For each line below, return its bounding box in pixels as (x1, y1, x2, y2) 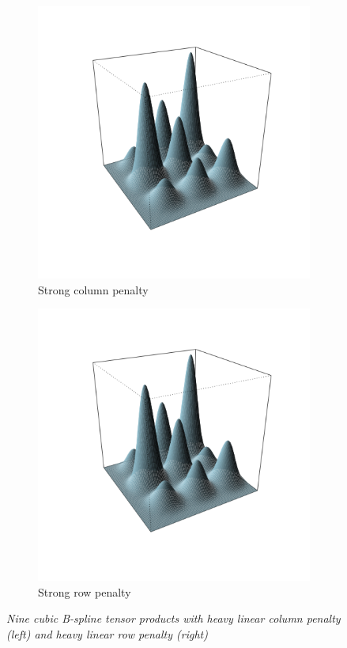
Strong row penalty (38, 583, 131, 600)
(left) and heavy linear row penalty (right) (6, 625, 208, 642)
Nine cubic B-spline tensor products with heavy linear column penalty (6, 610, 341, 627)
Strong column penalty (38, 281, 149, 297)
